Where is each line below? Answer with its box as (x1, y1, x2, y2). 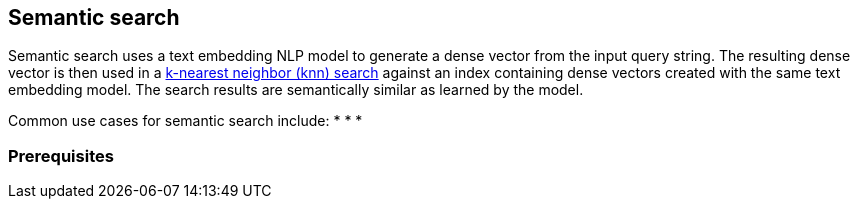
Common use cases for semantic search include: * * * (8, 112, 363, 130)
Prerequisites (8, 145, 114, 166)
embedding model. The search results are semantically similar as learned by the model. (8, 81, 584, 99)
